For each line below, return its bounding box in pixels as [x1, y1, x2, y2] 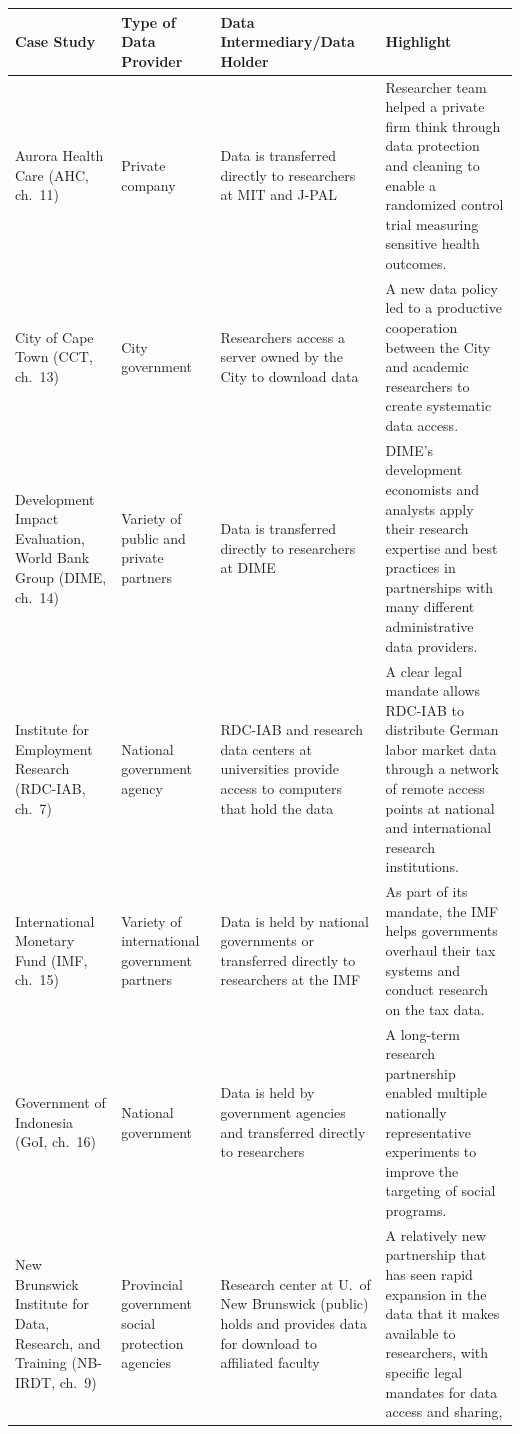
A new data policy [385, 277, 498, 298]
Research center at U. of [220, 1273, 371, 1294]
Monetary [15, 930, 75, 951]
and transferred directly [220, 1121, 366, 1142]
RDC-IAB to [385, 699, 464, 720]
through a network [385, 758, 499, 779]
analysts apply [385, 498, 474, 519]
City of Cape [15, 326, 94, 347]
